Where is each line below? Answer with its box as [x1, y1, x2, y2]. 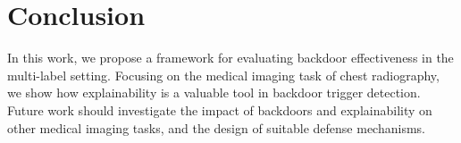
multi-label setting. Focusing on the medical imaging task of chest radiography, [7, 65, 440, 84]
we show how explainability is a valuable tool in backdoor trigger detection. [7, 83, 421, 102]
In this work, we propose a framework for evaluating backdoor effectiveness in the [7, 48, 454, 67]
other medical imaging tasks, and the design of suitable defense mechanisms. [7, 118, 425, 137]
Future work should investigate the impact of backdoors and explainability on [7, 100, 432, 119]
